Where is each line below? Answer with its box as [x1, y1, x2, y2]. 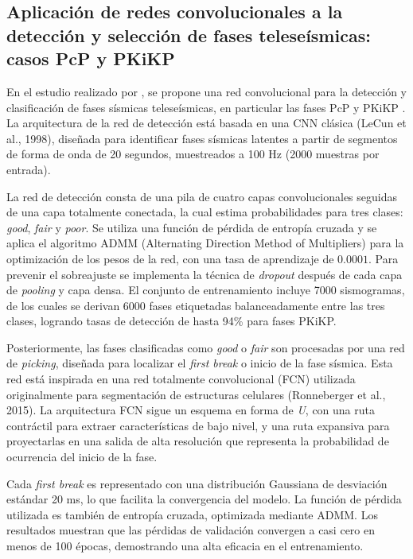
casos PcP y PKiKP [6, 46, 175, 71]
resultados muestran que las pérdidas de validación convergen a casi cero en [6, 522, 376, 538]
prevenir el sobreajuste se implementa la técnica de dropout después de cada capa [6, 266, 403, 282]
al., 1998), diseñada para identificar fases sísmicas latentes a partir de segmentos [6, 130, 398, 146]
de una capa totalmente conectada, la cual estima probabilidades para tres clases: [6, 204, 403, 220]
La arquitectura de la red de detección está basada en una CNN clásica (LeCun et [6, 115, 407, 131]
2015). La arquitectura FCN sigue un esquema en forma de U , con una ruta [6, 402, 375, 418]
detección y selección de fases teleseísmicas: [6, 22, 371, 47]
